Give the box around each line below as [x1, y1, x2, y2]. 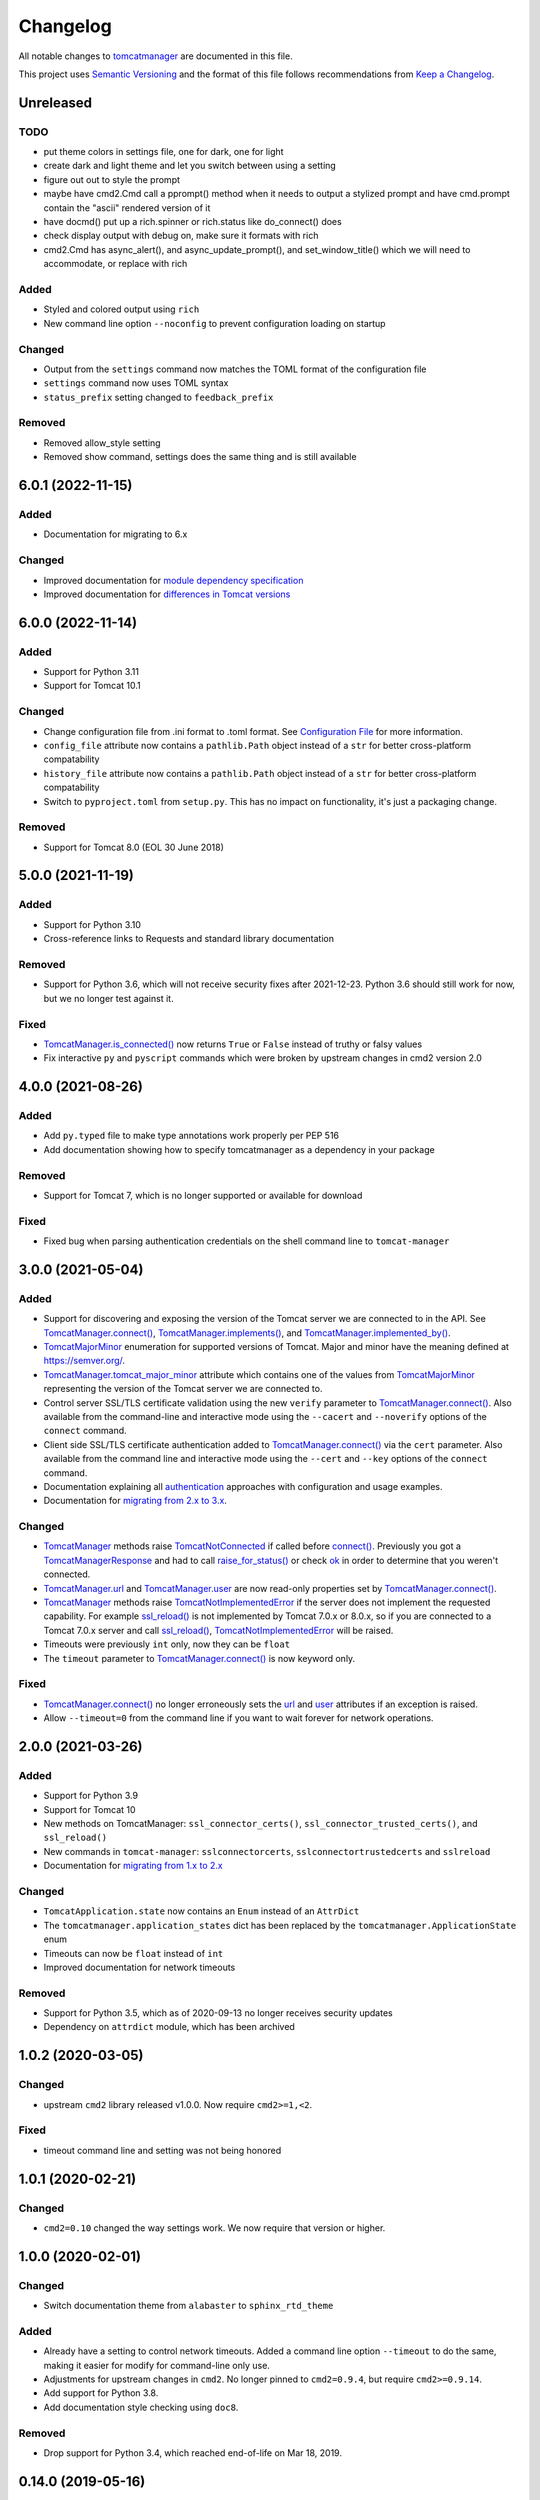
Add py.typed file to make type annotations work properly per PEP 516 [43, 1130, 340, 1142]
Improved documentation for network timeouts [43, 1961, 236, 1973]
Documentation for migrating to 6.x [43, 528, 188, 540]
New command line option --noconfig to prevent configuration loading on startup [43, 317, 386, 329]
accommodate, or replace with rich [43, 258, 188, 270]
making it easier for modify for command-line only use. [43, 2359, 270, 2371]
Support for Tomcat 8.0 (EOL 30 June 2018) [43, 841, 225, 853]
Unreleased [18, 94, 93, 111]
